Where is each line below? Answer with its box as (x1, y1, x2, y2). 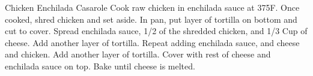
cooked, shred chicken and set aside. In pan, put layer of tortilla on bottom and (5, 13, 297, 25)
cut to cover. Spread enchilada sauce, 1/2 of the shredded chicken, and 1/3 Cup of (5, 25, 308, 37)
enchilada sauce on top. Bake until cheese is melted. (5, 59, 195, 72)
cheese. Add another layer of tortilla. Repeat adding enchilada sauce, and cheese (5, 36, 300, 48)
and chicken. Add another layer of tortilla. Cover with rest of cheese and (5, 48, 271, 60)
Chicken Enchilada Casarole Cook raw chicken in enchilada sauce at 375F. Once (5, 1, 300, 13)
